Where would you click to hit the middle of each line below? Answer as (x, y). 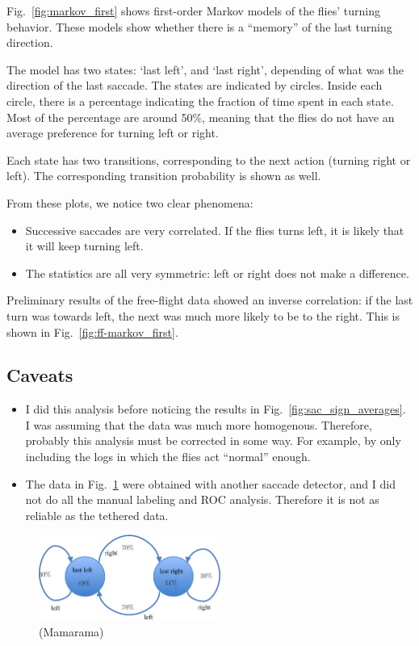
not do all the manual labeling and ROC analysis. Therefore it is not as (202, 499)
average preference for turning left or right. (113, 133)
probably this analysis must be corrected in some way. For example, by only (213, 440)
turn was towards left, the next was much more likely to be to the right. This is (203, 315)
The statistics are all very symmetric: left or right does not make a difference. (217, 273)
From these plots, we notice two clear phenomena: (130, 202)
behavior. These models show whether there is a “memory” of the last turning (199, 26)
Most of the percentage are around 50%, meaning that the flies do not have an (201, 117)
